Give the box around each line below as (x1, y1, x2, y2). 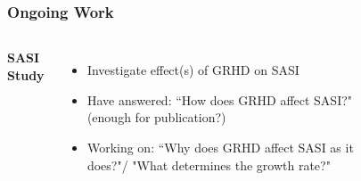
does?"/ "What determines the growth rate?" (86, 155, 331, 174)
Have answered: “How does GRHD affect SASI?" (86, 90, 353, 109)
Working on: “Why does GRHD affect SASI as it (86, 138, 354, 156)
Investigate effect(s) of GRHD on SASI (86, 61, 299, 79)
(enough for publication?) (86, 108, 226, 127)
